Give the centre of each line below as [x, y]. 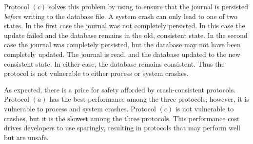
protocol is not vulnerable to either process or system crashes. [96, 73]
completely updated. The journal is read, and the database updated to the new [122, 54]
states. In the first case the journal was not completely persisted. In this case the [125, 26]
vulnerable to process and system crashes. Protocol [80, 108]
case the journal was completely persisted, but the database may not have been [122, 45]
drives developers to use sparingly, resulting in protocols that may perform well [122, 128]
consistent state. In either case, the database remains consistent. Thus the [114, 63]
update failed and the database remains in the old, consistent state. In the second [126, 35]
